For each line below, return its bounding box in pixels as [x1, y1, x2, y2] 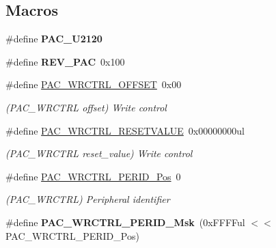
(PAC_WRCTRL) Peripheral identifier [5, 192, 170, 206]
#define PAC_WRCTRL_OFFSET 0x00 [5, 77, 182, 92]
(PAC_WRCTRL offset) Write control [5, 100, 167, 114]
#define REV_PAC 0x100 [5, 54, 125, 68]
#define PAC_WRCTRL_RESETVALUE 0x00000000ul [5, 123, 245, 137]
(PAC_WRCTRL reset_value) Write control [5, 146, 193, 161]
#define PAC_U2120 [5, 31, 102, 46]
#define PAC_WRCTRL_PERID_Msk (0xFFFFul [5, 215, 245, 229]
